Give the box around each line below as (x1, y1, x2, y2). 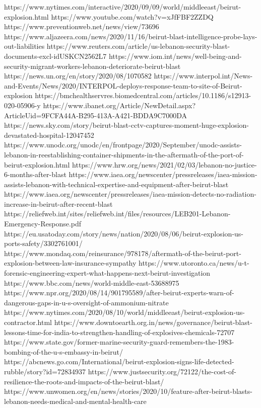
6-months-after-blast (4, 169, 67, 180)
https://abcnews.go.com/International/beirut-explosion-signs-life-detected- (4, 356, 234, 367)
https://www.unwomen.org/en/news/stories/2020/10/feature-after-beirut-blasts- (4, 386, 252, 396)
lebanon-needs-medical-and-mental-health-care (4, 395, 147, 406)
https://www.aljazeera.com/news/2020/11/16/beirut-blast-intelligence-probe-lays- (4, 31, 257, 41)
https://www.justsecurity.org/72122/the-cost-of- (88, 366, 237, 376)
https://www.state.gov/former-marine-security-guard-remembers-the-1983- (4, 337, 234, 347)
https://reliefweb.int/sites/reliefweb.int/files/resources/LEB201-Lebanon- (4, 208, 231, 219)
